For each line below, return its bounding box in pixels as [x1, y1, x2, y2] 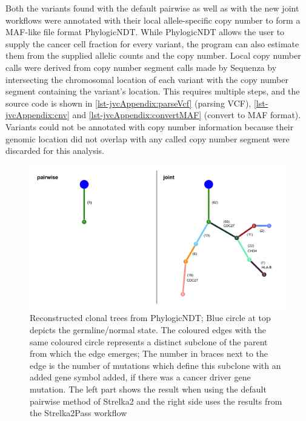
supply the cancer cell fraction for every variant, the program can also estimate [5, 37, 299, 50]
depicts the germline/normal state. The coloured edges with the [30, 323, 266, 336]
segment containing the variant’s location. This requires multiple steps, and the [5, 85, 300, 98]
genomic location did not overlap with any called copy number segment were [5, 132, 290, 145]
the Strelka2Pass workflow [30, 406, 127, 419]
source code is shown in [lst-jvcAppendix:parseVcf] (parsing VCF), [5, 96, 251, 109]
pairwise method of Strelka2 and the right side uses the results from [30, 394, 282, 407]
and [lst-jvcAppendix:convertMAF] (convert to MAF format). [72, 108, 301, 121]
